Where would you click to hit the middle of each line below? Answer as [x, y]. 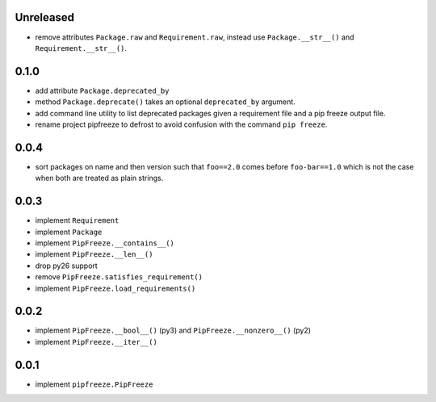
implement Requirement [77, 220]
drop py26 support [67, 266]
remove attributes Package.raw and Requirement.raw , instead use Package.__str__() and [195, 37]
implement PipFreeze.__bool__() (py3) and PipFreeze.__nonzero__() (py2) [173, 330]
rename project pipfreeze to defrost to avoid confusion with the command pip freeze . [181, 124]
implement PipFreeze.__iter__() [96, 341]
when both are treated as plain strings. [99, 178]
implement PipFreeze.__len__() [94, 254]
